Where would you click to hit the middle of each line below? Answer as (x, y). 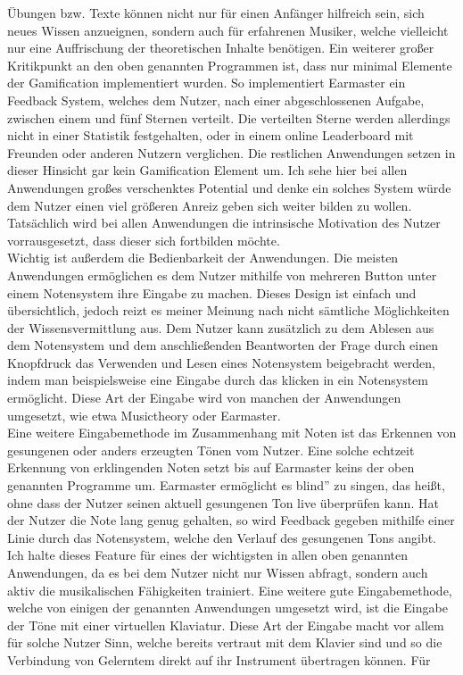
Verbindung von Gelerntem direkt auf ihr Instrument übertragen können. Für (219, 659)
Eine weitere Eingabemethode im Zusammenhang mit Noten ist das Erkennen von (232, 433)
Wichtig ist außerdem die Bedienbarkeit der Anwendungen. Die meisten (203, 258)
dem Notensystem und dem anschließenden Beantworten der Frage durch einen (223, 345)
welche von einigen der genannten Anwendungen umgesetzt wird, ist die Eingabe (227, 608)
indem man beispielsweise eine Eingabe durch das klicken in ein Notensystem (218, 380)
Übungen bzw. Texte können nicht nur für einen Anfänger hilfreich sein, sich (216, 12)
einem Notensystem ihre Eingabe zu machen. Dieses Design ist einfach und (212, 292)
